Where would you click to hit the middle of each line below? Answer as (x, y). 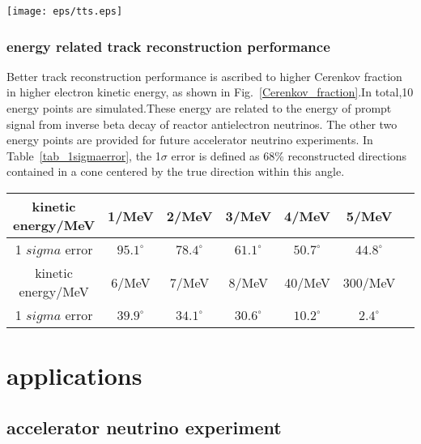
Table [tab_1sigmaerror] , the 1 (84, 155)
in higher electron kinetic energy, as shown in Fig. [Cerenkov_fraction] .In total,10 (210, 92)
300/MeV (369, 282)
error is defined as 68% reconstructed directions (289, 155)
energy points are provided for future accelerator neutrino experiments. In (190, 140)
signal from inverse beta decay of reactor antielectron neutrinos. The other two (202, 124)
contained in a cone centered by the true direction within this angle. (176, 171)
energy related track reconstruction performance (168, 46)
